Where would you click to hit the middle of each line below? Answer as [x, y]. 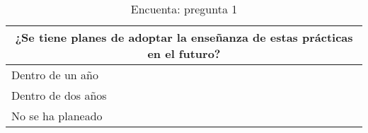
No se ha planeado [57, 116]
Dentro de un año [55, 75]
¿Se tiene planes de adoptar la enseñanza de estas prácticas [184, 37]
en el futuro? [184, 53]
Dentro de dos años [59, 95]
